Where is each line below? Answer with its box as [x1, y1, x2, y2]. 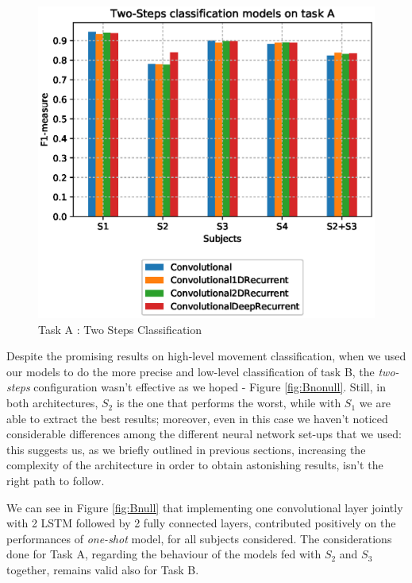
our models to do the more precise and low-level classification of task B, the [6, 363, 375, 379]
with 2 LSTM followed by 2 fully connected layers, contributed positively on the [6, 515, 396, 531]
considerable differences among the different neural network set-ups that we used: [6, 426, 402, 442]
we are [359, 394, 391, 411]
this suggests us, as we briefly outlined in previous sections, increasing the [6, 441, 366, 457]
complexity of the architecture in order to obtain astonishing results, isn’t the [6, 457, 383, 473]
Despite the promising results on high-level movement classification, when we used [6, 348, 406, 364]
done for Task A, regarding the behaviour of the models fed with [6, 546, 322, 562]
